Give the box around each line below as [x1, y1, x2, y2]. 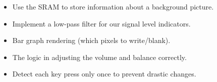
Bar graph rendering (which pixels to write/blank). [12, 35, 171, 45]
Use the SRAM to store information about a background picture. [12, 1, 214, 11]
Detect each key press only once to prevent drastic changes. [12, 68, 196, 79]
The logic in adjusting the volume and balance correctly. [12, 51, 187, 62]
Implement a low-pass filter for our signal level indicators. [12, 18, 191, 28]
